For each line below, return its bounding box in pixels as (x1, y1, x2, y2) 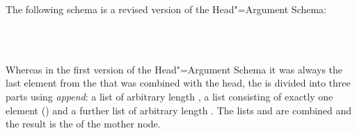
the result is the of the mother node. (6, 116, 161, 131)
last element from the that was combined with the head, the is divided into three (6, 76, 351, 90)
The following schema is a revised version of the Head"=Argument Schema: (6, 2, 327, 16)
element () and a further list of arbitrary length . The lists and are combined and (6, 103, 352, 117)
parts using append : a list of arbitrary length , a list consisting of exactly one (6, 89, 333, 103)
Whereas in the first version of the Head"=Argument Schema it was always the (6, 62, 343, 76)
